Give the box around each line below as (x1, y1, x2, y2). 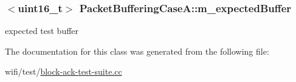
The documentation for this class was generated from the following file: (5, 44, 269, 57)
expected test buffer (5, 24, 79, 37)
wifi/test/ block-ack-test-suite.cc (5, 65, 122, 78)
